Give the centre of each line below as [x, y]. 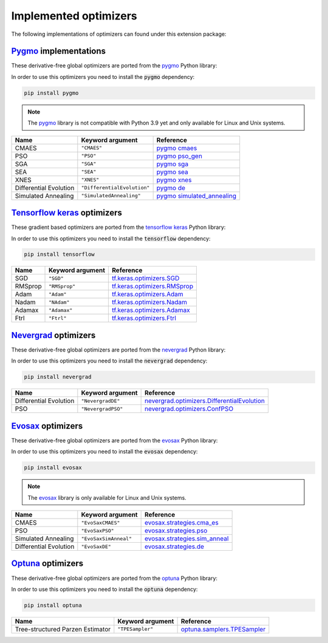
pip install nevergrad [58, 377]
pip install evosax [53, 468]
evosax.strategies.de [174, 546]
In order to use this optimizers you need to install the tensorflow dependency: [111, 238]
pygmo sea [172, 172]
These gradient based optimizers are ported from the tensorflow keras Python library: [118, 227]
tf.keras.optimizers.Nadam [150, 302]
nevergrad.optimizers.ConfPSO [189, 409]
